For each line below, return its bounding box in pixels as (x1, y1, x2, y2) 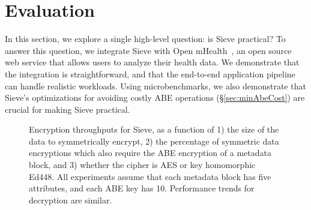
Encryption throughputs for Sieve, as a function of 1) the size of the (29, 123, 279, 136)
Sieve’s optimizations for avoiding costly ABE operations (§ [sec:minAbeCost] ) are (5, 91, 305, 104)
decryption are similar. (29, 193, 112, 206)
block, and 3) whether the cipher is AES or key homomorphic (29, 158, 256, 171)
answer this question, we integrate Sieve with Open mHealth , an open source (5, 44, 292, 56)
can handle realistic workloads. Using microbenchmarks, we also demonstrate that (5, 79, 306, 92)
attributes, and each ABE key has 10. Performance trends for (29, 182, 255, 194)
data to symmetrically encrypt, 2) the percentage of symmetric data (29, 134, 279, 147)
